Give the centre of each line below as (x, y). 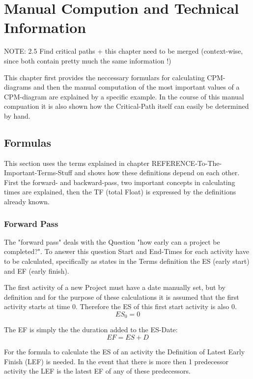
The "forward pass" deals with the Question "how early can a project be (112, 241)
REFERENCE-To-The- (187, 163)
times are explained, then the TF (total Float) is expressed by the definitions (120, 192)
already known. (27, 202)
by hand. (17, 115)
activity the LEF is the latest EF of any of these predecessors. (97, 371)
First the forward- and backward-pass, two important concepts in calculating (120, 182)
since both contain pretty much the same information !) (88, 60)
